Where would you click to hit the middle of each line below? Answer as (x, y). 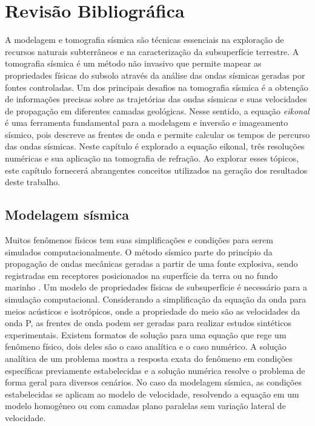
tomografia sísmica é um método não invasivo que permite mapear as (133, 63)
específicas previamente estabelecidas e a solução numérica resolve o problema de (155, 370)
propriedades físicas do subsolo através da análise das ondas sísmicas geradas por (155, 75)
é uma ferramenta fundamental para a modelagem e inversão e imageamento (147, 123)
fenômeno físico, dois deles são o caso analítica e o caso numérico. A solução (146, 346)
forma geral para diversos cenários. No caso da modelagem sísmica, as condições (153, 382)
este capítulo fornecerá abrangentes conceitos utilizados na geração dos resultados (156, 170)
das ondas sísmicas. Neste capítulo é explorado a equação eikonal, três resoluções (155, 146)
